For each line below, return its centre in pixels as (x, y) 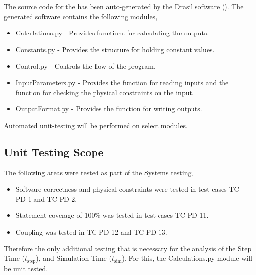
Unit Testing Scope (54, 152)
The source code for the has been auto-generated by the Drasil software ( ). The (124, 6)
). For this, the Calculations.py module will (187, 258)
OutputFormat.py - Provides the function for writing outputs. (109, 109)
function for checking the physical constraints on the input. (105, 92)
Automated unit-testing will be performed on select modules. (96, 125)
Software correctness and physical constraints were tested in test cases (121, 189)
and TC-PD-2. (55, 198)
